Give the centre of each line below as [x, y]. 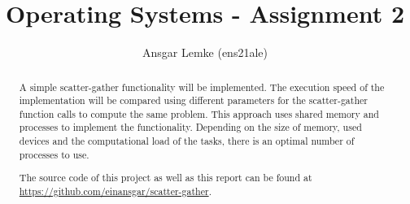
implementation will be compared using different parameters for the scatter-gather [193, 100]
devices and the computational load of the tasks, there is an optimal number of [187, 141]
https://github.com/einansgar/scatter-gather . [115, 191]
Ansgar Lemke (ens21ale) [205, 52]
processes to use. [54, 154]
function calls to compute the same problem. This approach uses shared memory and [199, 113]
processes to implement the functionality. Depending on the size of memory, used [190, 127]
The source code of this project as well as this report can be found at [166, 178]
